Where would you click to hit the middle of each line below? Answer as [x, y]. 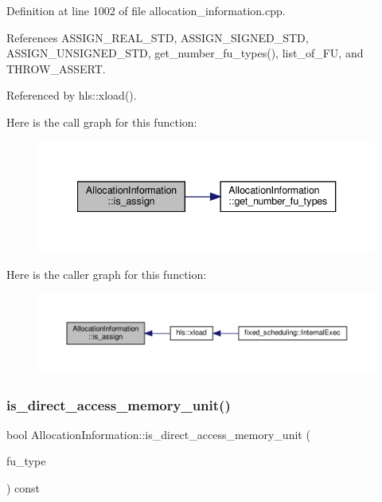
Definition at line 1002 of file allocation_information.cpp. [146, 10]
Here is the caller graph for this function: [107, 274]
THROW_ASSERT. [56, 68]
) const [23, 488]
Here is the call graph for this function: [102, 122]
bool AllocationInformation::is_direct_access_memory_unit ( [158, 434]
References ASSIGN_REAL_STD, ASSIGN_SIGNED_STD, [158, 37]
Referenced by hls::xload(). [72, 95]
